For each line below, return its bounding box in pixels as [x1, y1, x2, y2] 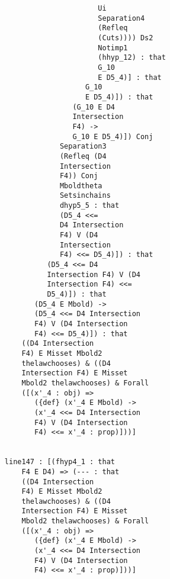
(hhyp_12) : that [98, 53, 166, 62]
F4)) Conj [59, 172, 98, 181]
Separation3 [59, 142, 107, 151]
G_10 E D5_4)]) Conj [72, 132, 153, 141]
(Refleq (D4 [59, 152, 107, 160]
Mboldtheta [59, 181, 102, 190]
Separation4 [98, 14, 145, 22]
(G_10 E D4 [72, 102, 115, 111]
